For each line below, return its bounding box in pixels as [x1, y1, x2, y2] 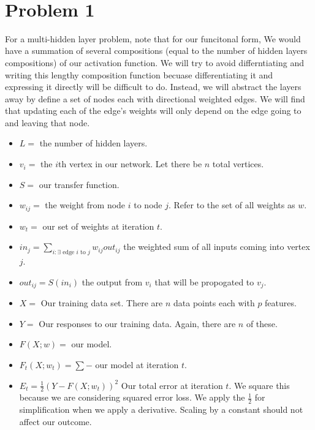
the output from [82, 275, 143, 288]
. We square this [229, 379, 290, 391]
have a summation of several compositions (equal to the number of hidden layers [5, 44, 308, 57]
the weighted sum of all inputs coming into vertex [123, 240, 310, 253]
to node [134, 198, 162, 211]
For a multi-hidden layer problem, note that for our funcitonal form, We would [5, 32, 301, 45]
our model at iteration [95, 358, 179, 371]
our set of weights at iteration [42, 219, 154, 232]
